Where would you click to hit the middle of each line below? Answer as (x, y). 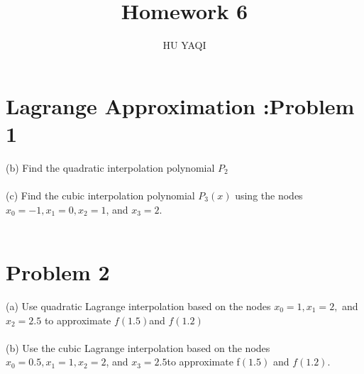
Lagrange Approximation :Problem (180, 105)
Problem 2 (58, 272)
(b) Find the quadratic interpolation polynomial (110, 167)
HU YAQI (184, 45)
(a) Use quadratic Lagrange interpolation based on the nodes (138, 306)
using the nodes (269, 196)
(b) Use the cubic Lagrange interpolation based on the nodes (138, 347)
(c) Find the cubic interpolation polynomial (100, 196)
